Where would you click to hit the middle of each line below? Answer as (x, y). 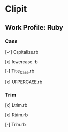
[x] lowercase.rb (21, 61)
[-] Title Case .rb (20, 71)
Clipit (16, 9)
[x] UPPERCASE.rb (24, 82)
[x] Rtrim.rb (17, 115)
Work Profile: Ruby (34, 27)
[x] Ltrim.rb (16, 105)
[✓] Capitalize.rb (22, 52)
